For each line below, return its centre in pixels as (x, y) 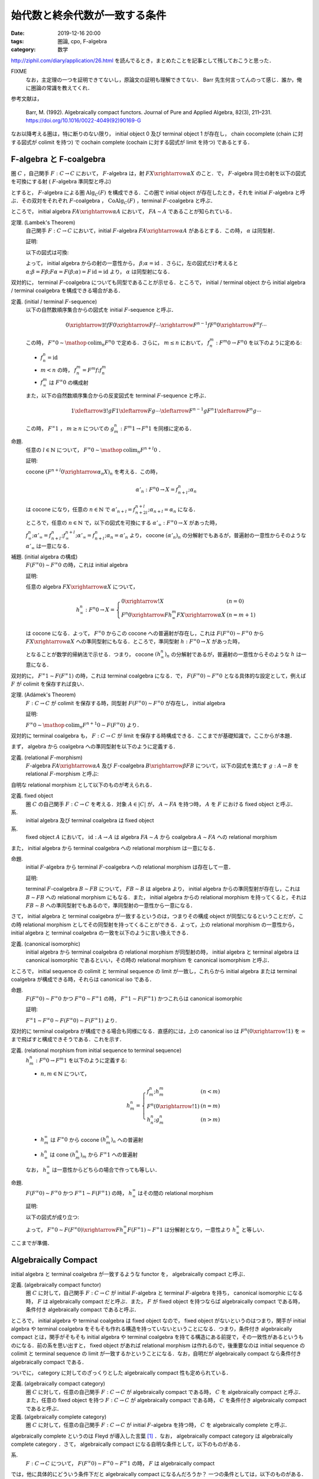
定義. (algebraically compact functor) (56, 1285)
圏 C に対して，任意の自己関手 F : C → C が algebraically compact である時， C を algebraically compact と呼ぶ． (165, 1392)
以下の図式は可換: (47, 252)
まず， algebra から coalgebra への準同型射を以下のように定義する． (95, 747)
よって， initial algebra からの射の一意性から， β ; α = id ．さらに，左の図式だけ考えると (132, 263)
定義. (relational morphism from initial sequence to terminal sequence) (96, 1050)
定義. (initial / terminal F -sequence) (54, 301)
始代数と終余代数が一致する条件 (89, 15)
